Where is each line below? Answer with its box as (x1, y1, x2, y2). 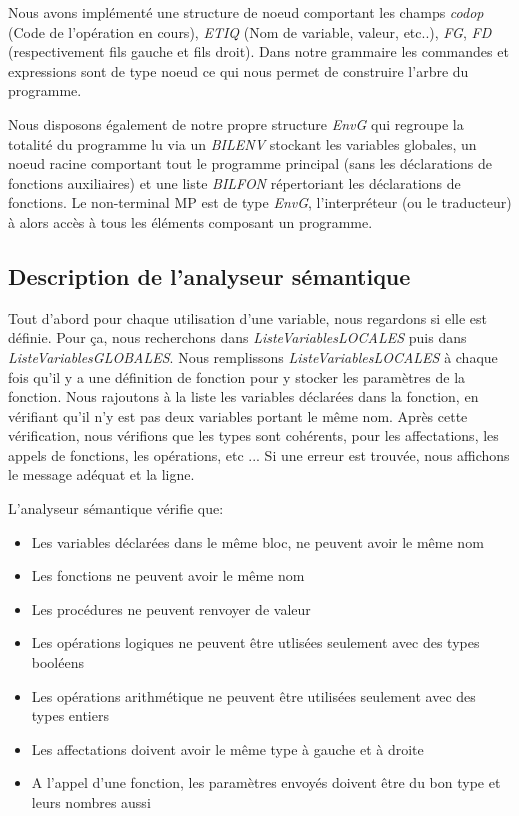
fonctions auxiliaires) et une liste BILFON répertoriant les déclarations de (8, 172, 461, 193)
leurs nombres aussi (31, 792, 151, 813)
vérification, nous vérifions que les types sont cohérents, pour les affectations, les (8, 425, 499, 446)
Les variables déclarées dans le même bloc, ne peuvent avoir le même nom (31, 531, 484, 552)
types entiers (31, 705, 109, 726)
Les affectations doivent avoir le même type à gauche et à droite (31, 738, 424, 759)
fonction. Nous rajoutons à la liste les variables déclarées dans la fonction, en (8, 386, 479, 407)
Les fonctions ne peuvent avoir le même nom (31, 565, 305, 586)
